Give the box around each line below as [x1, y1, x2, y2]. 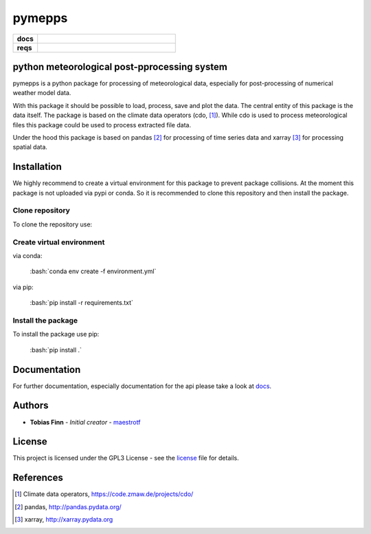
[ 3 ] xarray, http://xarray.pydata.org [14, 515, 113, 524]
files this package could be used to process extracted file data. [12, 120, 192, 129]
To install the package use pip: [12, 330, 100, 339]
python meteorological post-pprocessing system [12, 61, 228, 72]
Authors [12, 400, 49, 412]
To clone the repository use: [12, 220, 93, 228]
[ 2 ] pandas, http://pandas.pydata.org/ [14, 502, 122, 511]
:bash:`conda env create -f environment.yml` [30, 267, 157, 275]
